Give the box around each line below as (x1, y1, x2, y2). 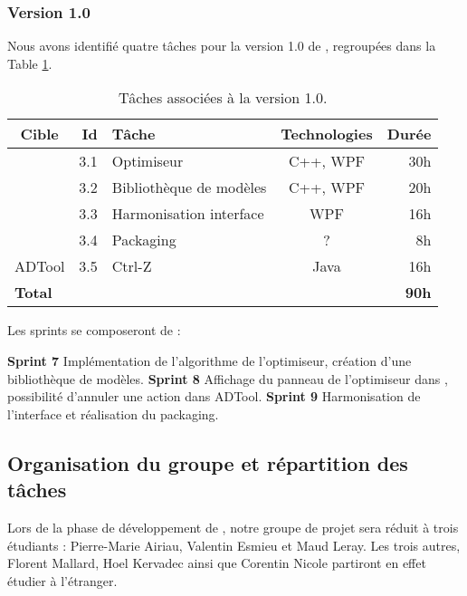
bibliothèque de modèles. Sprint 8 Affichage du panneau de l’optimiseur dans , (7, 369, 448, 388)
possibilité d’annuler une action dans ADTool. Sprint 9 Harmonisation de (7, 387, 421, 406)
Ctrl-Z (111, 255, 152, 277)
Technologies (281, 123, 373, 145)
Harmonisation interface (111, 203, 264, 225)
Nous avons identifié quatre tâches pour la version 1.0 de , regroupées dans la (7, 36, 436, 55)
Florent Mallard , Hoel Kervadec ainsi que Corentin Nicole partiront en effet (7, 553, 426, 572)
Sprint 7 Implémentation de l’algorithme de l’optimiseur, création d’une (7, 351, 412, 370)
